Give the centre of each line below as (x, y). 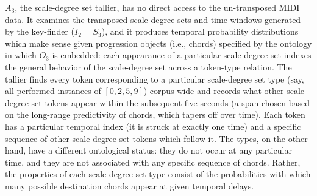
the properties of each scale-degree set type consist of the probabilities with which (158, 174)
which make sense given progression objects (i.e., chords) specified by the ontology (158, 43)
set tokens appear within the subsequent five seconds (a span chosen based (171, 102)
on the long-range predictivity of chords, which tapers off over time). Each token (155, 114)
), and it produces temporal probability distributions (200, 31)
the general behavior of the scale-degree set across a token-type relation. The (148, 66)
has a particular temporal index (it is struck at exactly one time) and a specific (153, 126)
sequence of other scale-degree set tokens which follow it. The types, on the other (156, 138)
